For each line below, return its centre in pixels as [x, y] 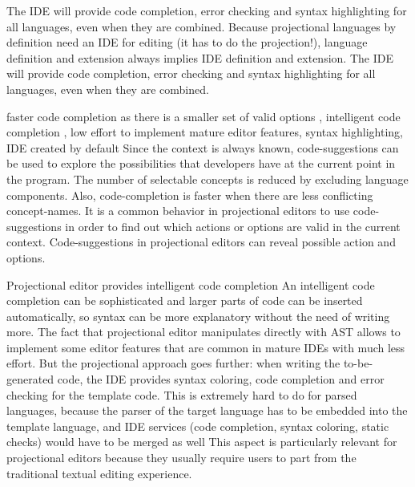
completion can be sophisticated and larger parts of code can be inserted [185, 300]
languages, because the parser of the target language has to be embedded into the [207, 410]
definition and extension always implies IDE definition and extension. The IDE [200, 57]
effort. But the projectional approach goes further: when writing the [173, 363]
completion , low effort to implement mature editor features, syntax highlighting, [205, 132]
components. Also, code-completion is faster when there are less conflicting [190, 195]
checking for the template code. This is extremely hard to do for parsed [182, 394]
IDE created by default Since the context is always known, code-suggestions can [203, 147]
